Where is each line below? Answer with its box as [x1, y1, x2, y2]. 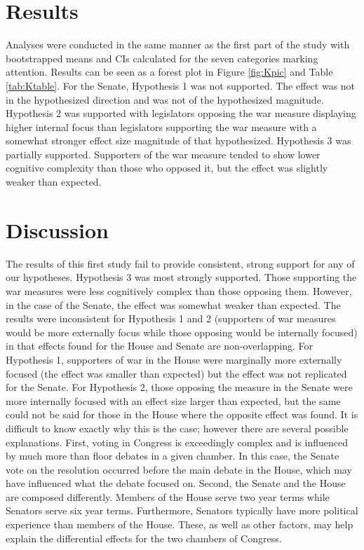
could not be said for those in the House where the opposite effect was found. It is [6, 407, 358, 422]
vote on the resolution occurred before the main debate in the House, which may [6, 462, 352, 476]
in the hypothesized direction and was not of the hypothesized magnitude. [6, 92, 324, 106]
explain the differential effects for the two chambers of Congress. [6, 530, 282, 545]
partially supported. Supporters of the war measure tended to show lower [6, 146, 321, 161]
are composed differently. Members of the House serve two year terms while [6, 489, 330, 504]
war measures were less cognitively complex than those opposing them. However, [6, 283, 352, 298]
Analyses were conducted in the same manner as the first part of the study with [6, 37, 350, 52]
